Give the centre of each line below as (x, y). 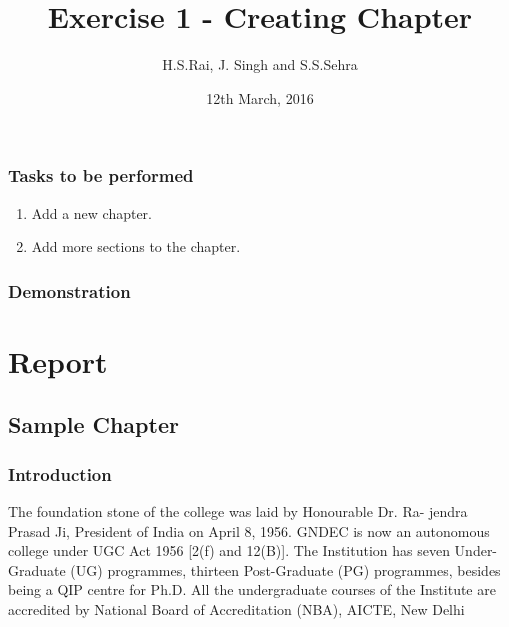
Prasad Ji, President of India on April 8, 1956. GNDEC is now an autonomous (249, 530)
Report (58, 360)
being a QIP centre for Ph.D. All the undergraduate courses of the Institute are (252, 589)
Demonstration (69, 290)
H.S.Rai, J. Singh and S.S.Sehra (260, 64)
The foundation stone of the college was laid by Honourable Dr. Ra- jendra (238, 511)
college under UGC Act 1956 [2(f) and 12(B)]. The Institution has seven (229, 550)
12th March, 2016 (260, 97)
